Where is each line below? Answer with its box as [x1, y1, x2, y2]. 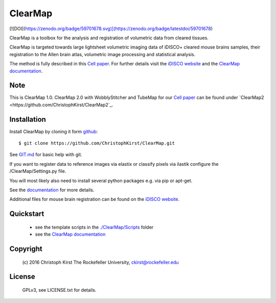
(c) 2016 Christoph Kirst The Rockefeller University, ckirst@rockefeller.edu [22, 259, 179, 265]
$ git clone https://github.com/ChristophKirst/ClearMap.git [18, 140, 175, 146]
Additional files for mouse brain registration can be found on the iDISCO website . [9, 196, 180, 203]
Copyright [9, 245, 43, 254]
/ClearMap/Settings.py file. [9, 168, 66, 174]
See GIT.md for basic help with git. [9, 151, 83, 158]
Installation [9, 115, 46, 123]
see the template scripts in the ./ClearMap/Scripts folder [35, 224, 154, 230]
